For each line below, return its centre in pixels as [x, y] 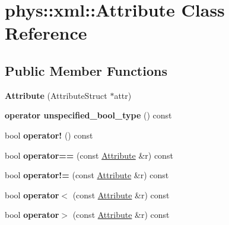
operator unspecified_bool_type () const [88, 115]
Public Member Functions [86, 70]
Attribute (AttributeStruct [56, 95]
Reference [46, 33]
